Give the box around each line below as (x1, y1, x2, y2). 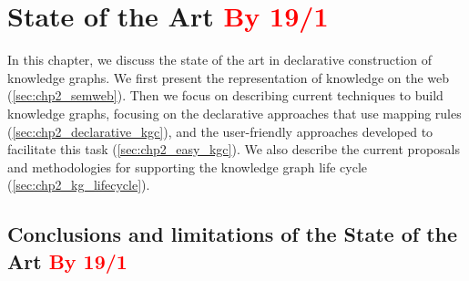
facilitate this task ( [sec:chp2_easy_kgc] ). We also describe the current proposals (7, 140, 460, 159)
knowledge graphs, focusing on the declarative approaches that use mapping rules (7, 103, 462, 122)
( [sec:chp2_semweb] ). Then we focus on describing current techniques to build (7, 86, 444, 105)
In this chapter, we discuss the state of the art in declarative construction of (7, 50, 433, 69)
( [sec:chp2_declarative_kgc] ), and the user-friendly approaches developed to (7, 121, 433, 140)
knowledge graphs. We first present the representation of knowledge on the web (7, 68, 450, 87)
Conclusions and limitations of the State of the (7, 220, 458, 248)
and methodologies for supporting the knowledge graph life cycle (7, 157, 368, 176)
